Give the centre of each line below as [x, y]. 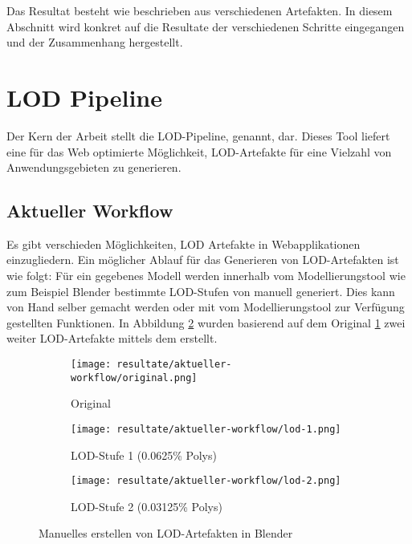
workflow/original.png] [134, 378]
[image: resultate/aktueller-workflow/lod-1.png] [206, 429]
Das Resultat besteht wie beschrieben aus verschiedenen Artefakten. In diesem [200, 10]
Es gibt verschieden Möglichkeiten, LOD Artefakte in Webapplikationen [184, 244]
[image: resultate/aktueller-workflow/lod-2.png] [206, 481]
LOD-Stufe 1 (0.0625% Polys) [144, 455]
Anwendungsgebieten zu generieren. [94, 167]
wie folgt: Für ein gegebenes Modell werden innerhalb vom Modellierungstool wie [206, 276]
